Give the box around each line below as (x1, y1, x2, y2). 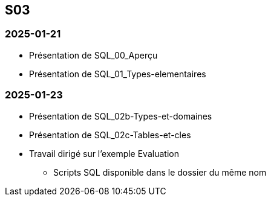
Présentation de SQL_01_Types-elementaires (29, 68, 206, 79)
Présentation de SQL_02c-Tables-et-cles (29, 129, 191, 140)
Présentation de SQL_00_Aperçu (29, 49, 158, 60)
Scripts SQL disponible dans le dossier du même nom (53, 167, 267, 177)
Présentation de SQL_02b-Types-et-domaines (29, 110, 212, 121)
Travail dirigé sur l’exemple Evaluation (29, 148, 179, 159)
